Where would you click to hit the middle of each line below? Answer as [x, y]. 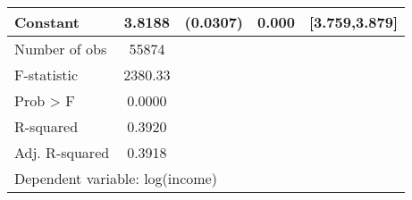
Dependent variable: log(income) [116, 178]
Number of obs [61, 49]
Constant [47, 22]
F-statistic [46, 75]
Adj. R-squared [62, 152]
